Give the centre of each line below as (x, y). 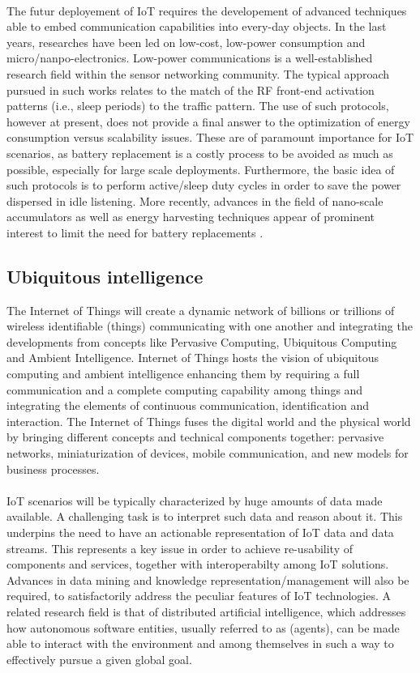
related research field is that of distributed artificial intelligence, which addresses (206, 611)
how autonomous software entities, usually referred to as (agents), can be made (203, 627)
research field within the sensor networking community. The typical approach (198, 73)
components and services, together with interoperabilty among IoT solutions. (198, 564)
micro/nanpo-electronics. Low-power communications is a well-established (190, 58)
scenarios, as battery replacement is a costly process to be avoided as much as (200, 153)
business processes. (53, 469)
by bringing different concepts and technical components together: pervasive (195, 437)
